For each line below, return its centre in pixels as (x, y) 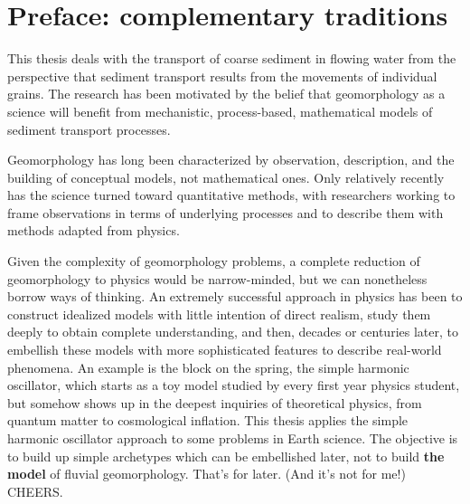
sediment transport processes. (89, 129)
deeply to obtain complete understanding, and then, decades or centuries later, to (233, 332)
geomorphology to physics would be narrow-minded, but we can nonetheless (217, 278)
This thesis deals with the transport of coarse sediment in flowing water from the (232, 58)
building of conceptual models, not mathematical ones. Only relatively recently (226, 177)
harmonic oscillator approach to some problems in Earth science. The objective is (233, 438)
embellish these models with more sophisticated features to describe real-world (225, 350)
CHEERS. (35, 491)
